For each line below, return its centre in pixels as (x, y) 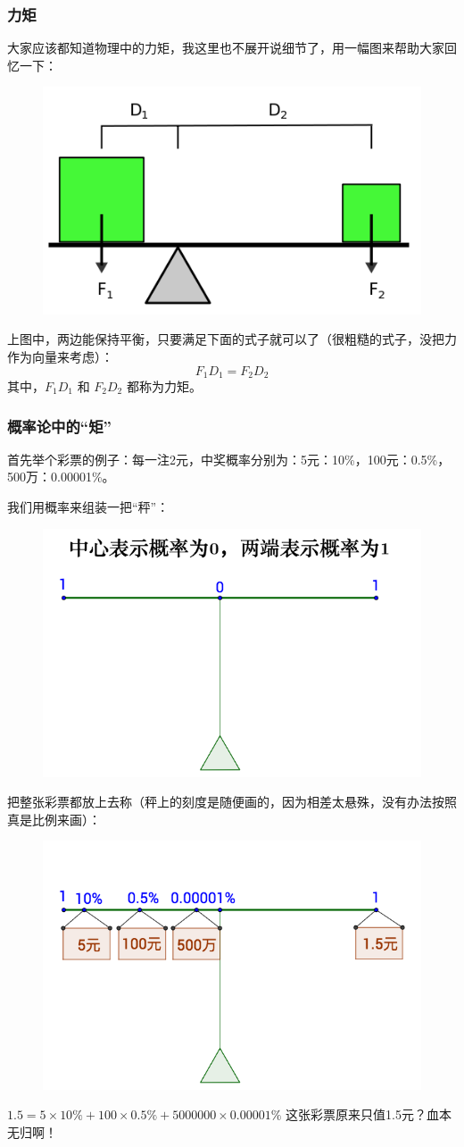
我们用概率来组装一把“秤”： (88, 507)
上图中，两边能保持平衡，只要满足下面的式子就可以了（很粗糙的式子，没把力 (232, 339)
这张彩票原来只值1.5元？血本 (368, 1114)
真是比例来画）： (54, 819)
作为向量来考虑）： (60, 356)
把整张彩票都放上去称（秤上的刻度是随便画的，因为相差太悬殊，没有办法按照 (232, 802)
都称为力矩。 (164, 386)
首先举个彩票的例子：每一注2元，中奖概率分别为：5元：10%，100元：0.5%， (229, 459)
